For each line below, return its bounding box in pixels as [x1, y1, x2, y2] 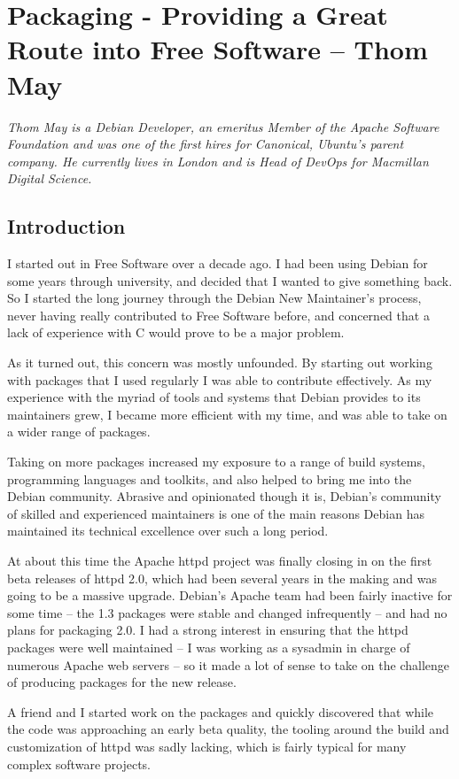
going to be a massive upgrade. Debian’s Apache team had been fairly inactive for [7, 586, 453, 605]
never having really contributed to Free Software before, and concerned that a [7, 305, 430, 324]
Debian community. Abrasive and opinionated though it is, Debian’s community [7, 487, 441, 505]
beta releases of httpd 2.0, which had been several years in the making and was [7, 568, 438, 587]
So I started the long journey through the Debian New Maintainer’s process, [7, 289, 422, 307]
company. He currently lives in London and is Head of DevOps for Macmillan [7, 151, 429, 170]
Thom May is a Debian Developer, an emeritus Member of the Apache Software [7, 117, 440, 135]
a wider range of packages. [7, 422, 151, 441]
